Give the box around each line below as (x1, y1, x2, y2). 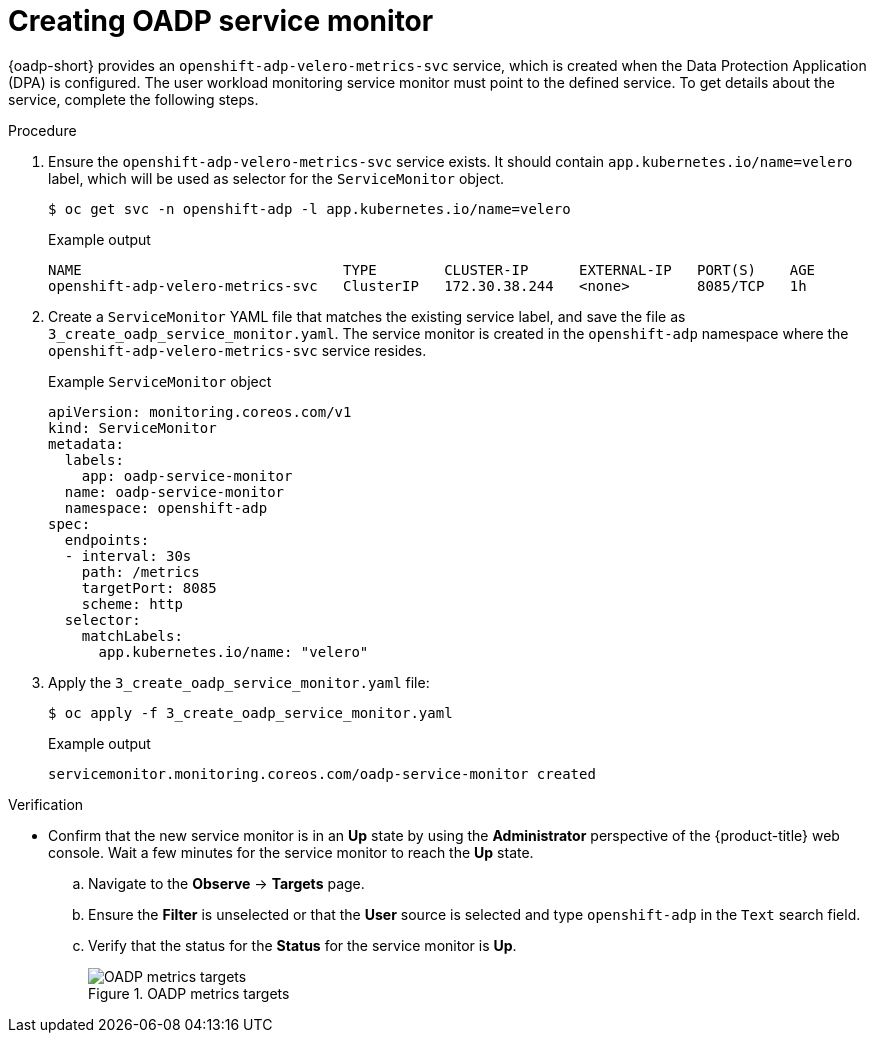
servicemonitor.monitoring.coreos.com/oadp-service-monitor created (48, 765, 596, 782)
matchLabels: (81, 627, 183, 644)
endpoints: (64, 531, 150, 548)
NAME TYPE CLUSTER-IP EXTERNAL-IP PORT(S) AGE (48, 261, 816, 278)
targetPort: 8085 (81, 579, 217, 596)
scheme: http (81, 595, 183, 612)
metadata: (48, 435, 124, 452)
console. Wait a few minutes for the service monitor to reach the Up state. (48, 843, 534, 861)
